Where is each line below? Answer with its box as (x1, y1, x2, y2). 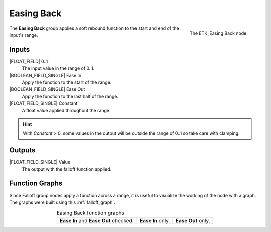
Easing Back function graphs (56, 209, 125, 216)
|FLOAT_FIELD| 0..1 (9, 58, 48, 64)
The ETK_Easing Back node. (189, 30, 248, 36)
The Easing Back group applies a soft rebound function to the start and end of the (9, 25, 179, 31)
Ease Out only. (175, 217, 210, 224)
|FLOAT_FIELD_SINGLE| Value (9, 159, 70, 165)
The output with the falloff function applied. (22, 166, 112, 172)
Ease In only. (140, 217, 170, 224)
